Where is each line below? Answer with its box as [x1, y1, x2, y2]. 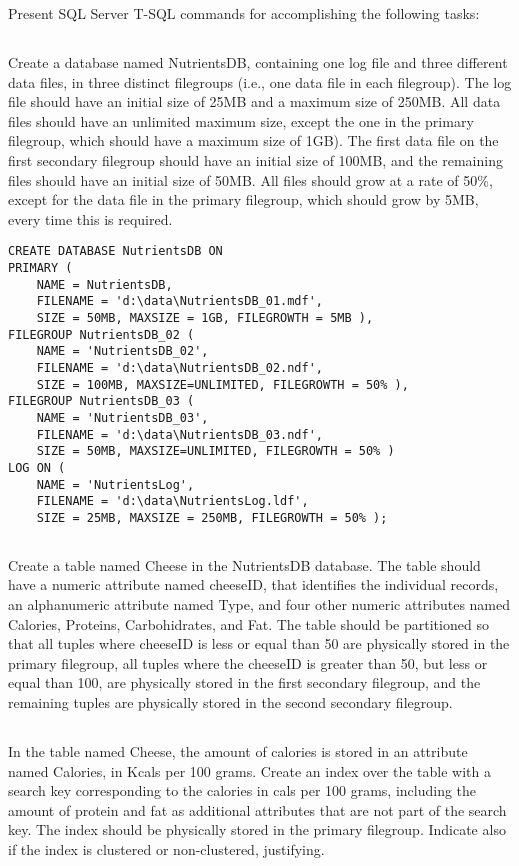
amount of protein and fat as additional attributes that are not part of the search [8, 799, 507, 820]
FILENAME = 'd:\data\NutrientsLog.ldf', [36, 494, 309, 509]
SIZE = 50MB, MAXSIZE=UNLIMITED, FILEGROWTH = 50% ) [36, 444, 395, 459]
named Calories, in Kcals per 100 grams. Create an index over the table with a [8, 760, 491, 781]
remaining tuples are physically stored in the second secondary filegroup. [8, 692, 453, 713]
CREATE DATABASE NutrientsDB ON [8, 244, 223, 259]
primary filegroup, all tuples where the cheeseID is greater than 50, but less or [8, 652, 488, 673]
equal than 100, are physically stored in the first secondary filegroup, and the [8, 672, 481, 693]
